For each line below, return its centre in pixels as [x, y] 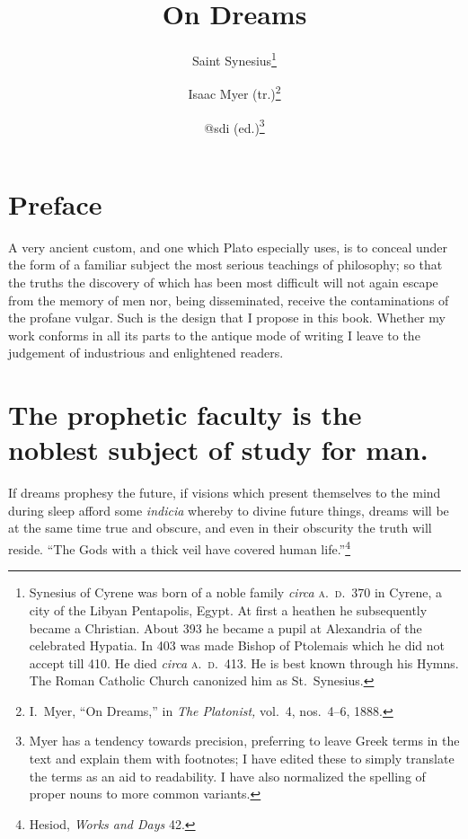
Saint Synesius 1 [234, 59]
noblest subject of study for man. [218, 450]
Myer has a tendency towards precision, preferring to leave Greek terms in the [244, 741]
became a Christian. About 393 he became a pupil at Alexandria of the [225, 627]
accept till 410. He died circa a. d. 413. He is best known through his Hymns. [244, 662]
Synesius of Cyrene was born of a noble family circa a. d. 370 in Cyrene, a [236, 592]
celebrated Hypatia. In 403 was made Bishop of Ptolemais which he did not [237, 645]
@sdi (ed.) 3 [234, 126]
